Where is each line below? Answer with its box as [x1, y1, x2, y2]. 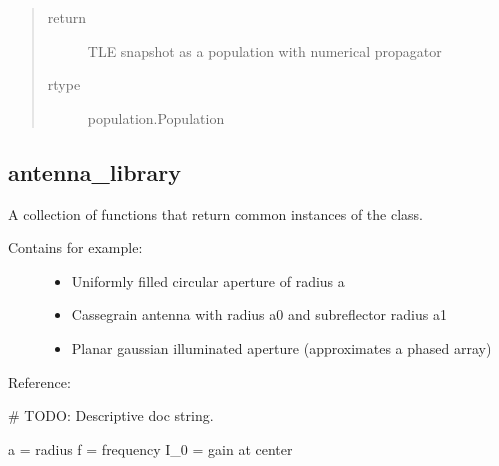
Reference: [8, 371, 71, 392]
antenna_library [8, 156, 181, 187]
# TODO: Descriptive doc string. [8, 405, 214, 426]
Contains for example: [8, 237, 143, 258]
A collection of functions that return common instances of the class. [8, 203, 424, 224]
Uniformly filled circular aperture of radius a [71, 270, 345, 291]
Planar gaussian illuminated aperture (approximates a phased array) [71, 337, 492, 358]
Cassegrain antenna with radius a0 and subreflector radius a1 [71, 304, 447, 325]
